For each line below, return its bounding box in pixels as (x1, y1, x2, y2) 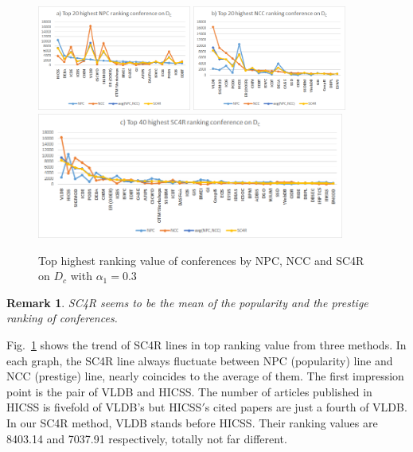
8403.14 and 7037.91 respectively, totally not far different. (6, 430, 287, 446)
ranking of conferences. (6, 310, 118, 326)
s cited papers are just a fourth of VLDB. (205, 399, 407, 415)
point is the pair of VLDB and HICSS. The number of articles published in (6, 383, 372, 399)
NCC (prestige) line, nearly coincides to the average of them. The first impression (6, 368, 404, 384)
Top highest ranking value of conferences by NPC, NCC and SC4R (38, 251, 364, 268)
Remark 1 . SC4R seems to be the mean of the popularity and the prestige (6, 294, 368, 310)
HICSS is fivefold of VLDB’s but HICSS (6, 399, 202, 415)
